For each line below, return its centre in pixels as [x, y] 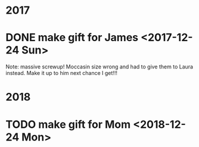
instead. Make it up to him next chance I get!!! [61, 73]
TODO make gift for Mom [68, 124]
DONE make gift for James [72, 38]
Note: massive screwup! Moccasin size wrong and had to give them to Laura [99, 67]
